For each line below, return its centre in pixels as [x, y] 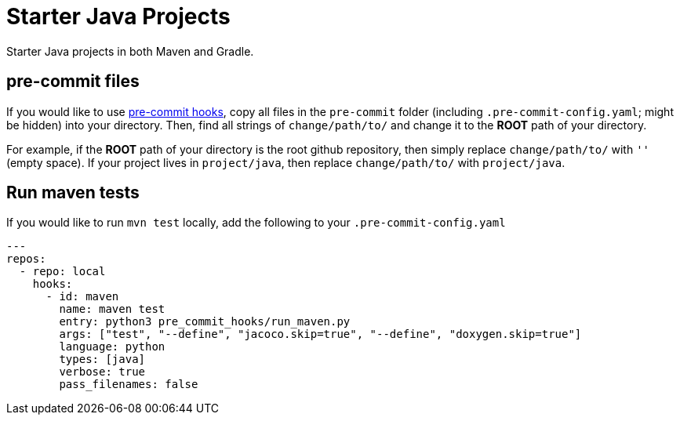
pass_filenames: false [129, 385]
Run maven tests [73, 193]
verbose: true [102, 372]
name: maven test [112, 309]
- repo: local [62, 272]
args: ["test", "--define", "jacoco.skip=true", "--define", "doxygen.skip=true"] [320, 334]
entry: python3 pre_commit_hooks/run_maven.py [205, 322]
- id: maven [82, 297]
